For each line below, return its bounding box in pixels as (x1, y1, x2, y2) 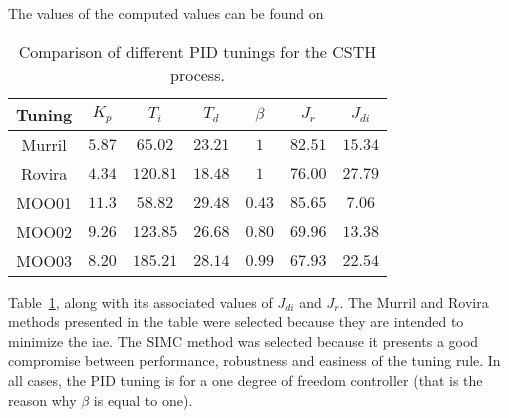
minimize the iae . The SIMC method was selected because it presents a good (8, 330, 479, 351)
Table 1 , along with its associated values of (8, 291, 273, 312)
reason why (8, 389, 77, 410)
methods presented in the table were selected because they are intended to (8, 311, 464, 332)
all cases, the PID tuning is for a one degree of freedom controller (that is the (8, 369, 483, 390)
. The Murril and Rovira (339, 291, 489, 312)
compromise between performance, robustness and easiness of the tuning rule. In (8, 350, 501, 371)
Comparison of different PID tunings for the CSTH (18, 39, 377, 63)
